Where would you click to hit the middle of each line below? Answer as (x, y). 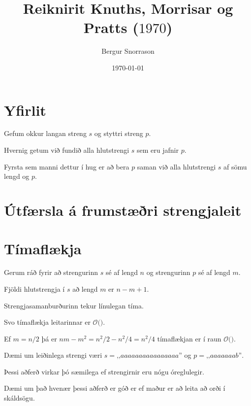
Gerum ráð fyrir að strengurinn (51, 272)
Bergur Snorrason (128, 51)
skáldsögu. (19, 398)
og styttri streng (119, 133)
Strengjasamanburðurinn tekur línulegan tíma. (74, 305)
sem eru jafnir (158, 150)
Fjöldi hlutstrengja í (34, 288)
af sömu (235, 166)
